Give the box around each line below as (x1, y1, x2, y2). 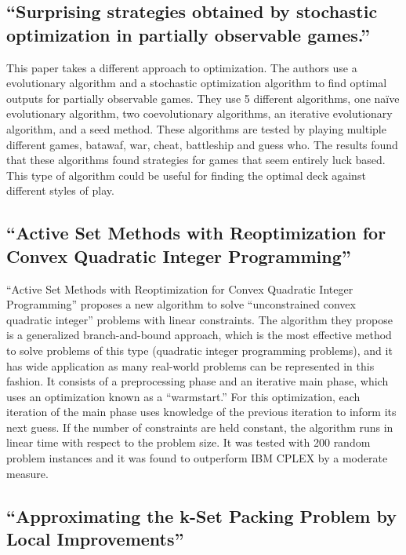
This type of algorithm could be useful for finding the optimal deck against (6, 166, 366, 183)
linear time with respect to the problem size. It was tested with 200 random (6, 434, 371, 451)
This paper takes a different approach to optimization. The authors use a (6, 59, 357, 75)
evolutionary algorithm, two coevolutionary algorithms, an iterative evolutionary (6, 105, 393, 122)
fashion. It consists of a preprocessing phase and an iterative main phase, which (6, 373, 389, 389)
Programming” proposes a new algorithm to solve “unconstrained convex (6, 296, 356, 312)
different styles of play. (6, 182, 114, 199)
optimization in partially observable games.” (6, 22, 371, 46)
